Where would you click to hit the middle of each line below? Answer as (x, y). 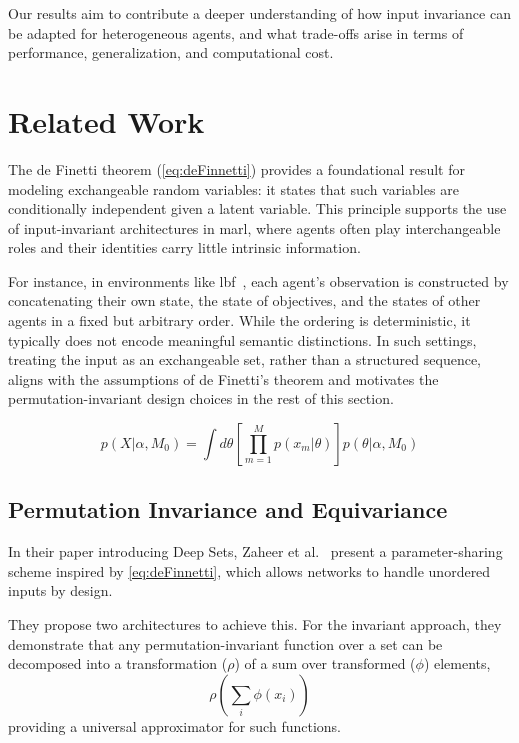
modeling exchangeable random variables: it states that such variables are (233, 188)
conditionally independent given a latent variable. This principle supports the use (257, 208)
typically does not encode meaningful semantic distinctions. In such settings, (242, 339)
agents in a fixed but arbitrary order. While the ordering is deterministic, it (239, 320)
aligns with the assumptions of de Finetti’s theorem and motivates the (223, 378)
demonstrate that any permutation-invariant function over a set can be (225, 643)
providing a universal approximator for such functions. (174, 725)
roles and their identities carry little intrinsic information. (184, 247)
